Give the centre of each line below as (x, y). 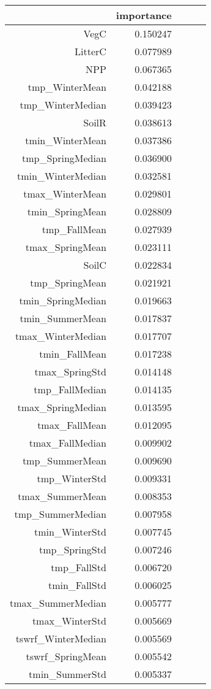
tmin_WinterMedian (61, 176)
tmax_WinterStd (69, 621)
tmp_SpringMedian (64, 158)
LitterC (91, 51)
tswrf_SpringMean (66, 656)
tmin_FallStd (77, 585)
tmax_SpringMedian (62, 407)
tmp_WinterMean (67, 87)
